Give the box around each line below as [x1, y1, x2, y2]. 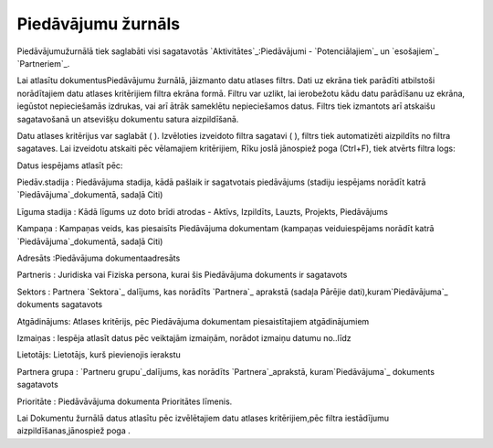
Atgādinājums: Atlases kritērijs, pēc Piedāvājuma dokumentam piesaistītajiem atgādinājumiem [16, 315, 370, 326]
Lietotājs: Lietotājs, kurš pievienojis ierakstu [16, 349, 182, 360]
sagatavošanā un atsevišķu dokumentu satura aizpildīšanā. [16, 113, 239, 124]
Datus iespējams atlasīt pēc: [16, 160, 123, 171]
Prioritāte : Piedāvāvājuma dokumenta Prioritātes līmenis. [16, 396, 233, 407]
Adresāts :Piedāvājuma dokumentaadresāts [16, 252, 181, 264]
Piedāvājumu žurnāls [16, 14, 181, 34]
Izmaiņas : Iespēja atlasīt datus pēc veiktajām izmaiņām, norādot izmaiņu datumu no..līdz [16, 332, 351, 343]
